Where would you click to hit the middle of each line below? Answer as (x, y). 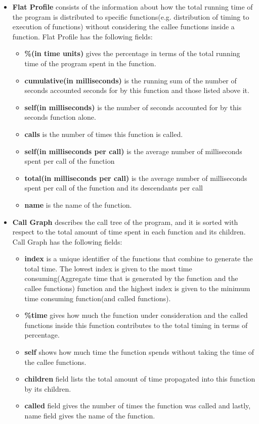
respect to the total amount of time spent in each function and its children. (129, 232)
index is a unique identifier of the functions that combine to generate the (139, 258)
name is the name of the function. (78, 204)
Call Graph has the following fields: (67, 241)
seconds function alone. (60, 117)
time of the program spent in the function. (90, 63)
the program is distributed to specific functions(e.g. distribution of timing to (131, 16)
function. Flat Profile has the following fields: (82, 36)
